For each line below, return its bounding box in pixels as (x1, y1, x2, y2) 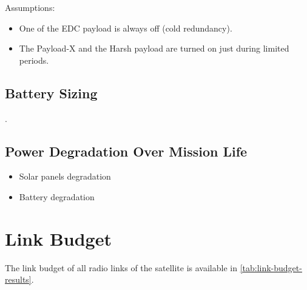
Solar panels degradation (19, 170, 111, 183)
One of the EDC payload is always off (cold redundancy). (19, 21, 232, 34)
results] (5, 273, 32, 286)
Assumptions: (5, 1, 55, 13)
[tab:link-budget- (240, 261, 302, 274)
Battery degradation (19, 190, 95, 203)
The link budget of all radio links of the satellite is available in (5, 261, 237, 274)
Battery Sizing (5, 83, 98, 102)
